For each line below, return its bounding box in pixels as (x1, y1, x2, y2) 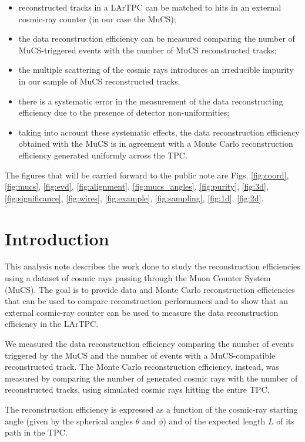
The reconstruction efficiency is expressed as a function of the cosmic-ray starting (5, 403, 298, 415)
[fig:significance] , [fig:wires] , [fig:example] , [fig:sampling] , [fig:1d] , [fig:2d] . (5, 191, 264, 204)
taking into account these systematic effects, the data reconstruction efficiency (18, 126, 300, 138)
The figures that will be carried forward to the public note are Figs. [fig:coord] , (5, 168, 289, 181)
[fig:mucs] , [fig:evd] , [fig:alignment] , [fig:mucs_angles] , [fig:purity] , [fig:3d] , (5, 180, 269, 193)
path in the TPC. (5, 426, 68, 438)
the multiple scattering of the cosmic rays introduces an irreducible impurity (18, 63, 294, 76)
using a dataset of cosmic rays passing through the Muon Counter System (5, 272, 271, 284)
